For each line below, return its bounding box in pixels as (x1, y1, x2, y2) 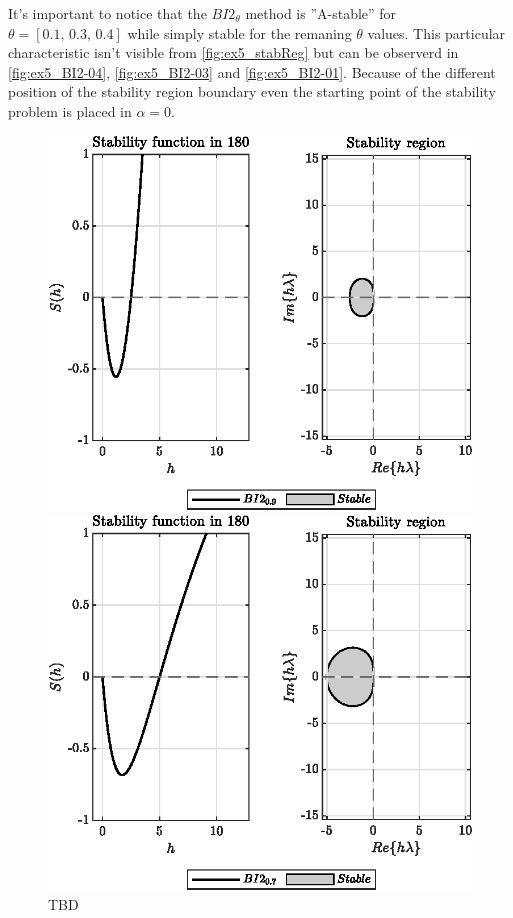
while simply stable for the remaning (127, 22, 352, 43)
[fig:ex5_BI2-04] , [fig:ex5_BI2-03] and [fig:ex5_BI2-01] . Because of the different (8, 61, 496, 82)
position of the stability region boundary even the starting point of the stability (8, 81, 496, 102)
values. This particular (367, 22, 506, 43)
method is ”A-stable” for (245, 3, 397, 23)
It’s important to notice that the (8, 3, 207, 23)
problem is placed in (8, 100, 132, 121)
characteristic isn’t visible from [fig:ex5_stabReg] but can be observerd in (8, 42, 459, 63)
